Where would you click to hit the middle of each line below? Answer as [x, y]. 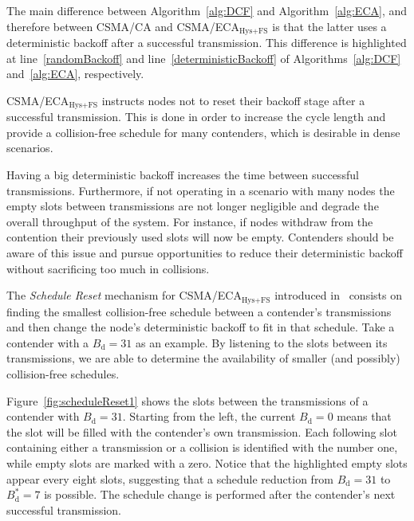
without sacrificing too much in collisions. [108, 268]
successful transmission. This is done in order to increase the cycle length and [196, 117]
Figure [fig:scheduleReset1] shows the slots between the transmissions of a [187, 400]
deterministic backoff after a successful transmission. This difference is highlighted [207, 43]
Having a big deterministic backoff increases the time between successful [183, 175]
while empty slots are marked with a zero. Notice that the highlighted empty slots [207, 463]
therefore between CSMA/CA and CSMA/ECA [123, 26]
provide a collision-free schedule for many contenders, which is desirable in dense [203, 132]
